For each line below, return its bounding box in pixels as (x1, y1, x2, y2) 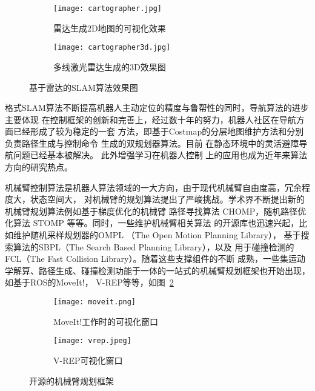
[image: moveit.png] (53, 298, 136, 306)
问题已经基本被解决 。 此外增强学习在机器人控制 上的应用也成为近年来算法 (13, 149, 308, 161)
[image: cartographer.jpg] (53, 4, 162, 13)
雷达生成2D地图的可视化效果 (53, 21, 166, 34)
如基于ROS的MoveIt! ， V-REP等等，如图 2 (5, 276, 174, 289)
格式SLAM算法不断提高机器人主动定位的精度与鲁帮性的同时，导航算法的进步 (5, 101, 309, 114)
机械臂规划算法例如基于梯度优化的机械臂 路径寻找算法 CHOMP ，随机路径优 (5, 204, 307, 217)
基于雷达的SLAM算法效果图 (29, 81, 138, 93)
